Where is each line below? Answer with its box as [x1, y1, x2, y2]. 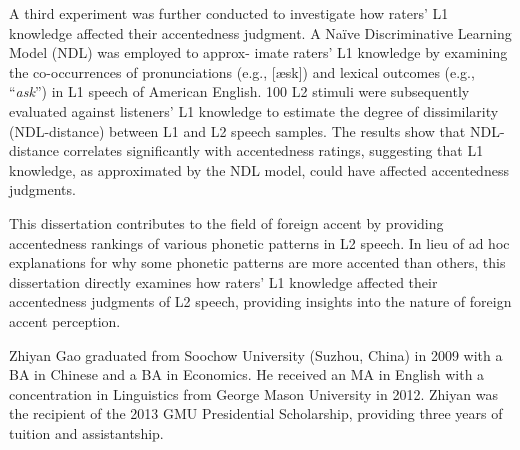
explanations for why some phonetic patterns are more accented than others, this [9, 252, 506, 273]
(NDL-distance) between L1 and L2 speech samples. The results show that [9, 120, 466, 141]
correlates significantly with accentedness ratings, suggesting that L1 [63, 140, 484, 161]
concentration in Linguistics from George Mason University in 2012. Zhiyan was [9, 383, 498, 404]
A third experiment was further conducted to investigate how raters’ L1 [9, 3, 449, 23]
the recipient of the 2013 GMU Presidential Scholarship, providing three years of [9, 403, 503, 424]
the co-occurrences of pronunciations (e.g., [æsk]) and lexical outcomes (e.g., [9, 61, 475, 82]
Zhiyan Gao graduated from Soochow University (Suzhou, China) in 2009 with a [9, 344, 503, 365]
